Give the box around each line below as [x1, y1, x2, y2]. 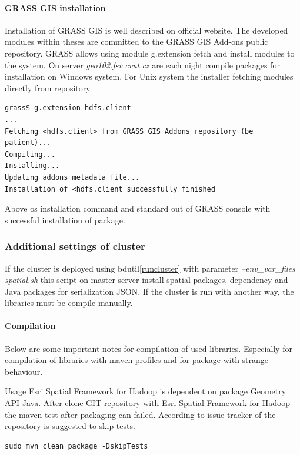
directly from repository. [5, 81, 92, 94]
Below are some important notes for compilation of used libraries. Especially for [5, 342, 293, 354]
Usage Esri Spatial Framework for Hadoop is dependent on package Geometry [5, 385, 286, 397]
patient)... [5, 139, 51, 147]
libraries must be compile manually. [5, 296, 133, 309]
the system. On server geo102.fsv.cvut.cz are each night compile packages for [5, 58, 280, 71]
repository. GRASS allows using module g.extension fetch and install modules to [5, 47, 295, 59]
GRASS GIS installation [5, 1, 106, 14]
